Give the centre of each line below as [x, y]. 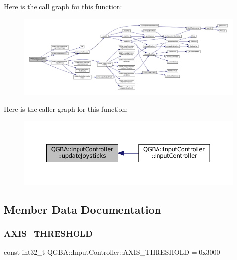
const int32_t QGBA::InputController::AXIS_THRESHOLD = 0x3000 [112, 252]
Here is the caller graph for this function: [66, 109]
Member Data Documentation [83, 209]
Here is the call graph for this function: [63, 6]
